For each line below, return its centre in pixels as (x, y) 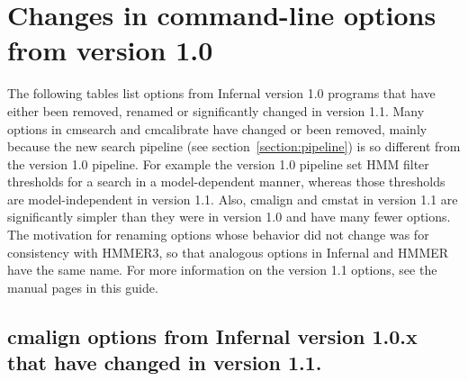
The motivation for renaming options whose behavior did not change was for (218, 235)
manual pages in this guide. (83, 287)
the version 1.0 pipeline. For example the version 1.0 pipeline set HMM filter (218, 163)
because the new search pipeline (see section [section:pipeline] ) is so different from (234, 146)
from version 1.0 (110, 50)
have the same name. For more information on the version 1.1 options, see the (222, 270)
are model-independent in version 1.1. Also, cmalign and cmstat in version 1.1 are (233, 199)
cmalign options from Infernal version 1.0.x (212, 336)
